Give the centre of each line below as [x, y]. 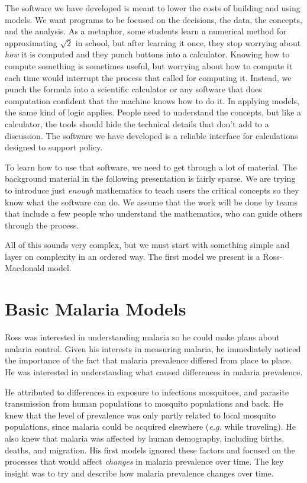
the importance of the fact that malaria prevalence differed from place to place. [148, 360]
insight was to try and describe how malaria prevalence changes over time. [139, 473]
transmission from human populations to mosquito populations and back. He [144, 403]
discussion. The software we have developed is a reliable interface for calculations [151, 135]
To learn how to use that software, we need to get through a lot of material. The [151, 167]
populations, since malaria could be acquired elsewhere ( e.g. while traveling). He [151, 426]
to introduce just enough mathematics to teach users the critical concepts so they [152, 190]
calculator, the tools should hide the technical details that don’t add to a [137, 123]
